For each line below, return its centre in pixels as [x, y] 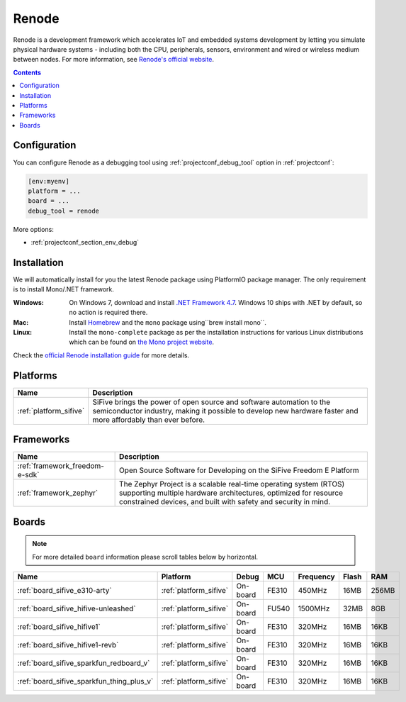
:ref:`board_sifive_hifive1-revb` [68, 645]
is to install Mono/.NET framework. [64, 289]
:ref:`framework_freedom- [61, 466]
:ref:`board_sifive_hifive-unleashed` [77, 608]
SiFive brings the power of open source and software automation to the [212, 402]
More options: [34, 229]
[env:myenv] [49, 181]
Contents [27, 72]
